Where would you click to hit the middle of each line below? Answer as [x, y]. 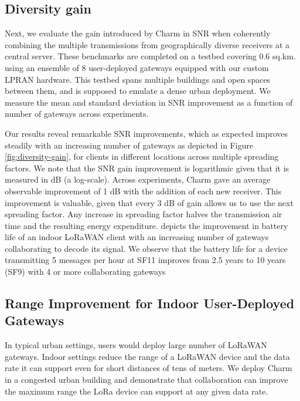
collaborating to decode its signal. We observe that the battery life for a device [146, 248]
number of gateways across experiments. [77, 114]
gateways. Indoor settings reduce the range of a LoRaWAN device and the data [147, 356]
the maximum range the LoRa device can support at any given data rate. [137, 391]
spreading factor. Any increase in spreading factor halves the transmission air [144, 214]
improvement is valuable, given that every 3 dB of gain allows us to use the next [149, 202]
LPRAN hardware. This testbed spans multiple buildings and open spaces [138, 79]
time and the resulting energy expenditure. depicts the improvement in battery [146, 225]
